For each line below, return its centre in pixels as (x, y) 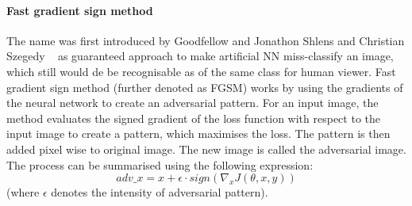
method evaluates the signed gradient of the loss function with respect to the (194, 118)
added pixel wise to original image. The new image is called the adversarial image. (206, 149)
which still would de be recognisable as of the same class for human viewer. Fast (201, 71)
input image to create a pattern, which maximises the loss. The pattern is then (198, 134)
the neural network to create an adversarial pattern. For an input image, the (193, 103)
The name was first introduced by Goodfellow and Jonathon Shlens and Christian (206, 40)
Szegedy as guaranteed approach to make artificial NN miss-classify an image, (200, 56)
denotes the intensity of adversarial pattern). (160, 192)
